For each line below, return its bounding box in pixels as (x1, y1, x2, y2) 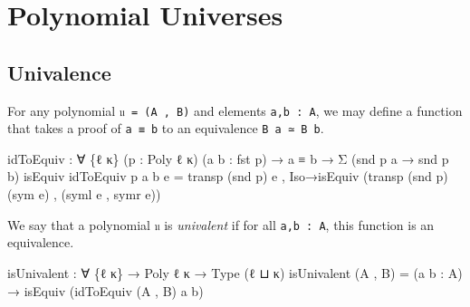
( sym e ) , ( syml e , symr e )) (7, 185, 161, 204)
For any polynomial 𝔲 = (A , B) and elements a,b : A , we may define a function (7, 101, 463, 120)
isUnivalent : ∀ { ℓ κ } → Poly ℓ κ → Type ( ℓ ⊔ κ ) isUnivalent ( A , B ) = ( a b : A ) (7, 263, 463, 282)
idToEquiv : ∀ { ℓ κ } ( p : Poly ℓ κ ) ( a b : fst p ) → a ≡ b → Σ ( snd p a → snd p (7, 149, 449, 168)
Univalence (7, 58, 111, 86)
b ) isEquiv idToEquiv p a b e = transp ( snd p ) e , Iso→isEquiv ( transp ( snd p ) (7, 167, 448, 186)
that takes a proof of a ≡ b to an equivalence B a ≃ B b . (7, 119, 324, 138)
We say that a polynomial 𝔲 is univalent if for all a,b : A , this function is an (7, 215, 435, 234)
